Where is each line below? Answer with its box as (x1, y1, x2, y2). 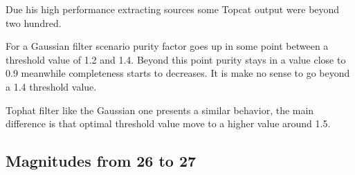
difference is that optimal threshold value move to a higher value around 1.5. (6, 116, 331, 131)
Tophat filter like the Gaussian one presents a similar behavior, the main (6, 102, 314, 117)
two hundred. (6, 15, 62, 30)
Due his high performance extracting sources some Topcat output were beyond (6, 2, 340, 16)
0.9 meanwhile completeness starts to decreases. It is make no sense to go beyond (6, 66, 350, 80)
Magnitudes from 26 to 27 (6, 150, 197, 172)
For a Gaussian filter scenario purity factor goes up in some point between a (6, 39, 329, 53)
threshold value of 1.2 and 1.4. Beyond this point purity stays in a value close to (6, 52, 346, 66)
